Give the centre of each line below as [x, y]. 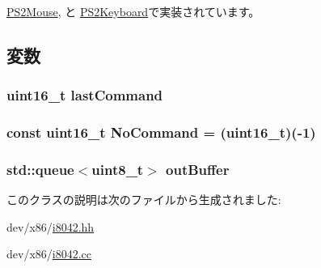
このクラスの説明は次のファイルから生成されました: [144, 200]
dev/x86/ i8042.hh [51, 226]
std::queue [40, 169]
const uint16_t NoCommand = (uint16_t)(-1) [161, 132]
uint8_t [118, 169]
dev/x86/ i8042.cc [49, 254]
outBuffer [198, 169]
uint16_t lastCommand [85, 95]
